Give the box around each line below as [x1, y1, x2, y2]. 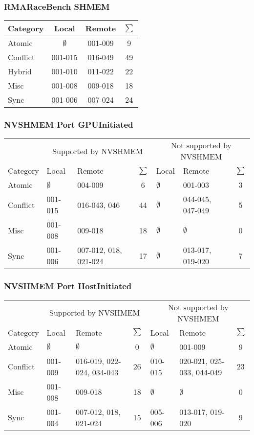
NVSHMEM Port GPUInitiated [4, 118, 133, 131]
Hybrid [8, 66, 32, 77]
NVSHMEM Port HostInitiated [4, 280, 132, 292]
